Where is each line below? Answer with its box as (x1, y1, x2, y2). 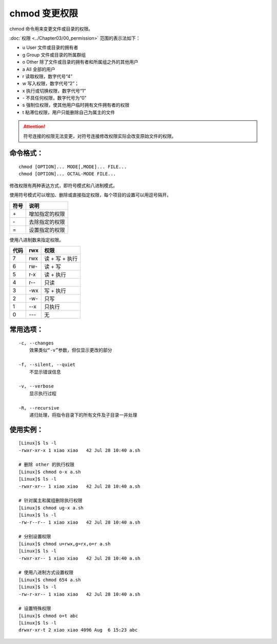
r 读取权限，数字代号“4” (22, 73, 73, 79)
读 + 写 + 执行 (44, 255, 78, 262)
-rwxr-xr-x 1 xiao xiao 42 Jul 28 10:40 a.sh (18, 447, 141, 453)
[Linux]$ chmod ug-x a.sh (18, 505, 84, 511)
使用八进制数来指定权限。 (9, 236, 64, 243)
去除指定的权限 (29, 218, 65, 226)
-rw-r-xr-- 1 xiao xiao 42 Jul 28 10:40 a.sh (18, 591, 141, 597)
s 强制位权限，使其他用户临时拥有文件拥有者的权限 (22, 102, 130, 108)
